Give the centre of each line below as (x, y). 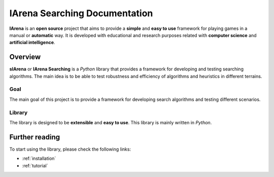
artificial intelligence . (32, 43)
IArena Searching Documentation (81, 13)
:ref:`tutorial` (35, 165)
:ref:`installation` (39, 158)
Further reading (35, 137)
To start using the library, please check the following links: (70, 149)
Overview (25, 57)
